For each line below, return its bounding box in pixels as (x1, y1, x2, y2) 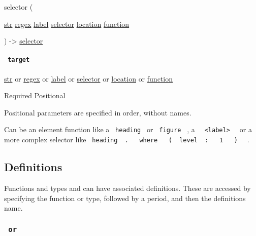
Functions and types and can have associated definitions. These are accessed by (4, 182, 251, 193)
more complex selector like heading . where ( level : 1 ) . (4, 134, 249, 145)
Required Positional (4, 90, 66, 101)
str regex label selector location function (4, 18, 130, 29)
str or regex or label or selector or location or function (4, 73, 173, 84)
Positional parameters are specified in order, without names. (4, 107, 191, 117)
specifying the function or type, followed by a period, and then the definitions (4, 192, 246, 203)
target (8, 56, 30, 64)
